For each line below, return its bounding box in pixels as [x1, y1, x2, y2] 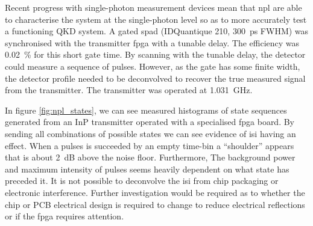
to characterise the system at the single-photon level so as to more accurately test [5, 13, 307, 25]
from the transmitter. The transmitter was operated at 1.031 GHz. [5, 84, 253, 96]
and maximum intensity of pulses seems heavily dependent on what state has [5, 162, 289, 175]
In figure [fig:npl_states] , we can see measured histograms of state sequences [5, 103, 287, 116]
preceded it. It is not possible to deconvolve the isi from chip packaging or [5, 174, 279, 187]
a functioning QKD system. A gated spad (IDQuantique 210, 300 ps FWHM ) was [5, 25, 309, 37]
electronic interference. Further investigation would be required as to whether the [5, 186, 305, 198]
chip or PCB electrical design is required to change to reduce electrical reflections [5, 198, 305, 210]
